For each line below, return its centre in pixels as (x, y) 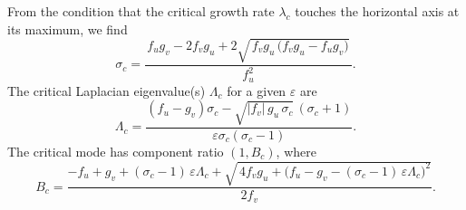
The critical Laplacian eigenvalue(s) (107, 90)
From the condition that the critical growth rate (141, 11)
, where (296, 151)
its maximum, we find (68, 29)
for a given (257, 90)
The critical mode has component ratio (116, 151)
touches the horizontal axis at (377, 11)
